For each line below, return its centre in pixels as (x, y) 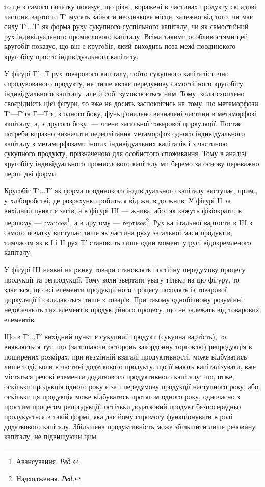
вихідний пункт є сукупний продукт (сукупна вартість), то (135, 336)
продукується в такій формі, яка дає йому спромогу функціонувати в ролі (118, 416)
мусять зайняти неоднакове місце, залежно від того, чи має (161, 16)
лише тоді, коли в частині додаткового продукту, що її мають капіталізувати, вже (130, 366)
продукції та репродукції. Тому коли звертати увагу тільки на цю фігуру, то (122, 279)
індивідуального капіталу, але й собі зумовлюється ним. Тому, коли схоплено (124, 93)
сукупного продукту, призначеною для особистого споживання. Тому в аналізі (125, 153)
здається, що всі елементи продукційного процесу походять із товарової (115, 289)
